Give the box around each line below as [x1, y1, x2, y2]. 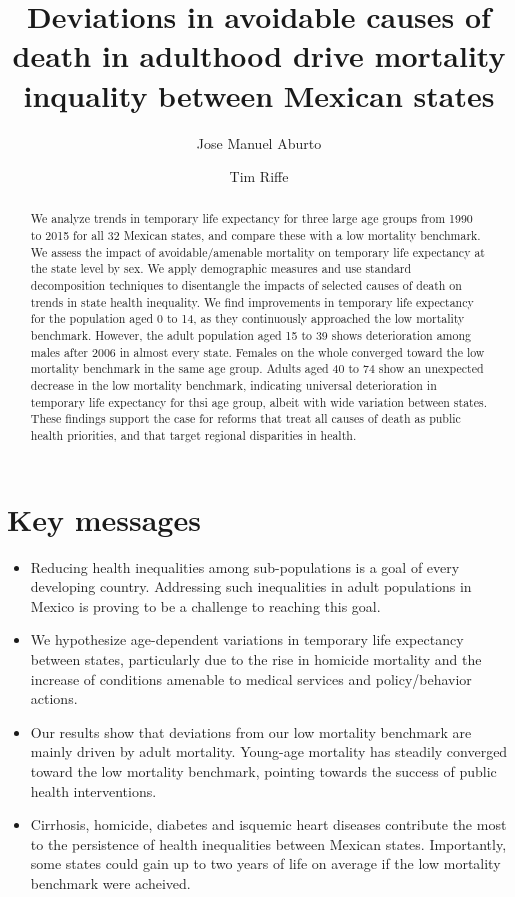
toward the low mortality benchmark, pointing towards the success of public [30, 760, 497, 781]
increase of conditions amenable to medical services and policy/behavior [30, 668, 472, 689]
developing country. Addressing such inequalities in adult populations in [30, 576, 472, 597]
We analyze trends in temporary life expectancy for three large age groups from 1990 [30, 210, 473, 227]
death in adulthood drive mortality [12, 35, 506, 76]
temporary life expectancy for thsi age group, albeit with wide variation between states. [30, 393, 487, 410]
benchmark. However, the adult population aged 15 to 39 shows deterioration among [30, 327, 472, 344]
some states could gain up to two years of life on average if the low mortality [30, 853, 501, 874]
